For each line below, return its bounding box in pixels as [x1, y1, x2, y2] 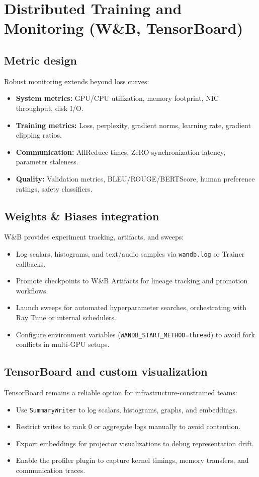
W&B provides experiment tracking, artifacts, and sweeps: [4, 231, 184, 242]
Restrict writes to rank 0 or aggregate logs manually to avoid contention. [16, 421, 241, 432]
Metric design [4, 52, 77, 68]
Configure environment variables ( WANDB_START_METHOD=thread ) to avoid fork [16, 329, 255, 339]
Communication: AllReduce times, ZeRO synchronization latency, [16, 146, 226, 157]
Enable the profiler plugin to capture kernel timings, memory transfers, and [16, 455, 249, 465]
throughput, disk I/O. [16, 102, 83, 113]
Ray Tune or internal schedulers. [16, 312, 116, 322]
